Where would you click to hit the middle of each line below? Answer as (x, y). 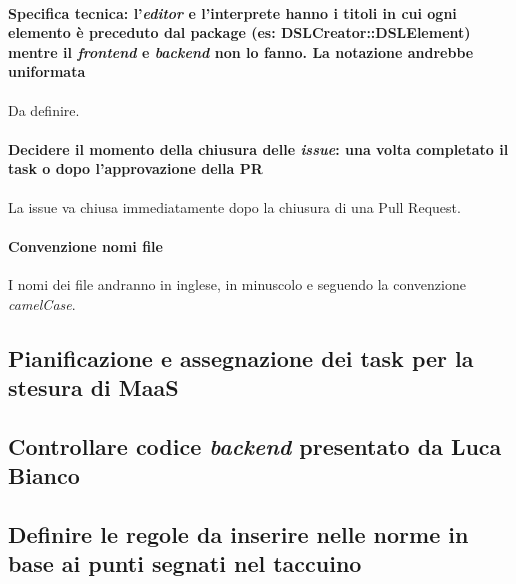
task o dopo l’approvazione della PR (135, 168)
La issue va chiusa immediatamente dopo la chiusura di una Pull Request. (234, 206)
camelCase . (42, 303)
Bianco (44, 475)
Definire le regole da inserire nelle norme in (238, 533)
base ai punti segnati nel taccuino (185, 563)
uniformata (47, 71)
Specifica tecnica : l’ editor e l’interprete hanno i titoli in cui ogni (232, 12)
